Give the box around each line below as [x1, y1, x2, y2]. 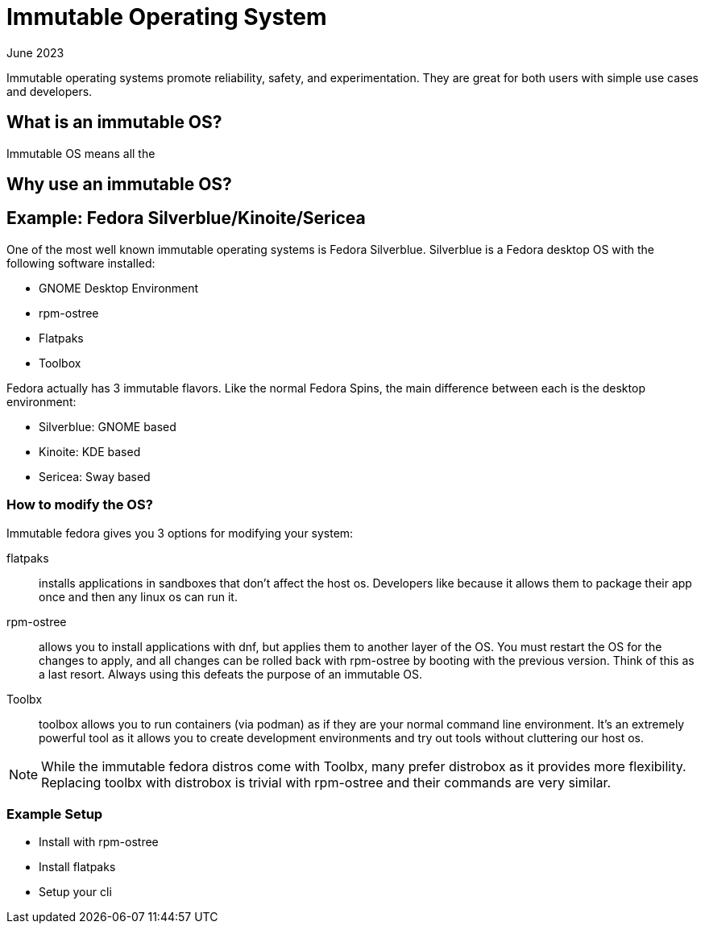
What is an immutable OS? [6, 112, 222, 133]
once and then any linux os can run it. [39, 589, 238, 604]
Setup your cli [39, 885, 112, 899]
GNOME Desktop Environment [39, 280, 199, 295]
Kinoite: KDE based [39, 444, 141, 459]
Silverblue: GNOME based [39, 419, 176, 434]
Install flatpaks [39, 860, 116, 874]
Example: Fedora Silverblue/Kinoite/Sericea [6, 208, 366, 229]
